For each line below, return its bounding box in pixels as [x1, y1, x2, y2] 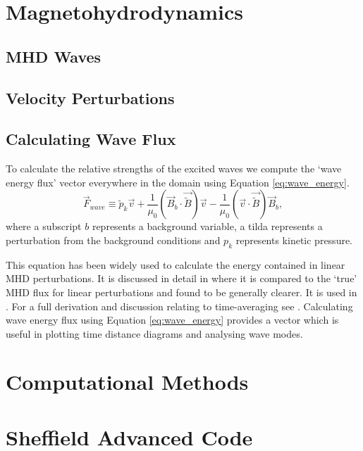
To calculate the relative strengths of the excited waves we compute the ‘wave [6, 161, 342, 176]
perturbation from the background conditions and [6, 232, 221, 247]
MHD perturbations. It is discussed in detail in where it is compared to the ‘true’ [6, 271, 357, 286]
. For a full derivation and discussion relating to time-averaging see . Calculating [6, 298, 353, 313]
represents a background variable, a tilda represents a [92, 219, 323, 234]
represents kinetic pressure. [235, 232, 353, 247]
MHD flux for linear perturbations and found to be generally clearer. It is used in [6, 284, 357, 299]
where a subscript [6, 219, 82, 234]
